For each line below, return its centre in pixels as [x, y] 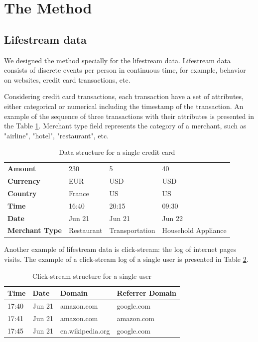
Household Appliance [194, 230]
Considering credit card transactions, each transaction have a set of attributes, [124, 96]
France [79, 193]
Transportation [132, 230]
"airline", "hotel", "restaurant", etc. [57, 135]
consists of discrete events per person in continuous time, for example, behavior [125, 70]
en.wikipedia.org [85, 330]
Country [22, 193]
